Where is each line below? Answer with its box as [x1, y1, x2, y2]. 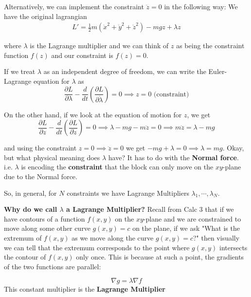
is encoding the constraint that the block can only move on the [21, 162, 214, 172]
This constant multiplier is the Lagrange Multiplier [4, 284, 165, 294]
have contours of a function [4, 213, 85, 223]
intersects [219, 242, 248, 252]
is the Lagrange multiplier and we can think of [30, 40, 169, 51]
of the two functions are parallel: [4, 261, 101, 271]
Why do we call [4, 204, 57, 214]
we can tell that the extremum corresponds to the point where [4, 242, 190, 252]
